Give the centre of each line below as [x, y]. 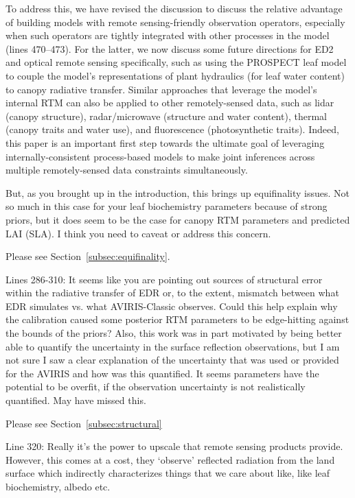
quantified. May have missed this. [76, 400]
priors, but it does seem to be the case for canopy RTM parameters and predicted [178, 219]
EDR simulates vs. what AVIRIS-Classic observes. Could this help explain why [172, 306]
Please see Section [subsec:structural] [84, 423]
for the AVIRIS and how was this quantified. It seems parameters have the [162, 373]
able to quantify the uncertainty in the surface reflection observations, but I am [173, 346]
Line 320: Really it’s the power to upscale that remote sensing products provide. [174, 446]
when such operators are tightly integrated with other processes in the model [168, 35]
